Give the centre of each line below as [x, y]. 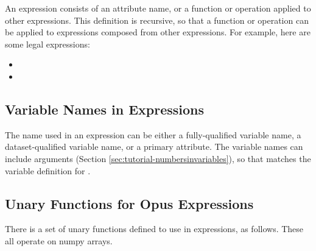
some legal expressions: [47, 44]
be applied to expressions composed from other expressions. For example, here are [158, 32]
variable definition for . [48, 170]
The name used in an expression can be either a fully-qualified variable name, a [153, 134]
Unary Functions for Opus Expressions [129, 203]
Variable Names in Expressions [105, 109]
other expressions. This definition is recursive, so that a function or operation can [157, 20]
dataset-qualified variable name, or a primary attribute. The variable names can [154, 147]
